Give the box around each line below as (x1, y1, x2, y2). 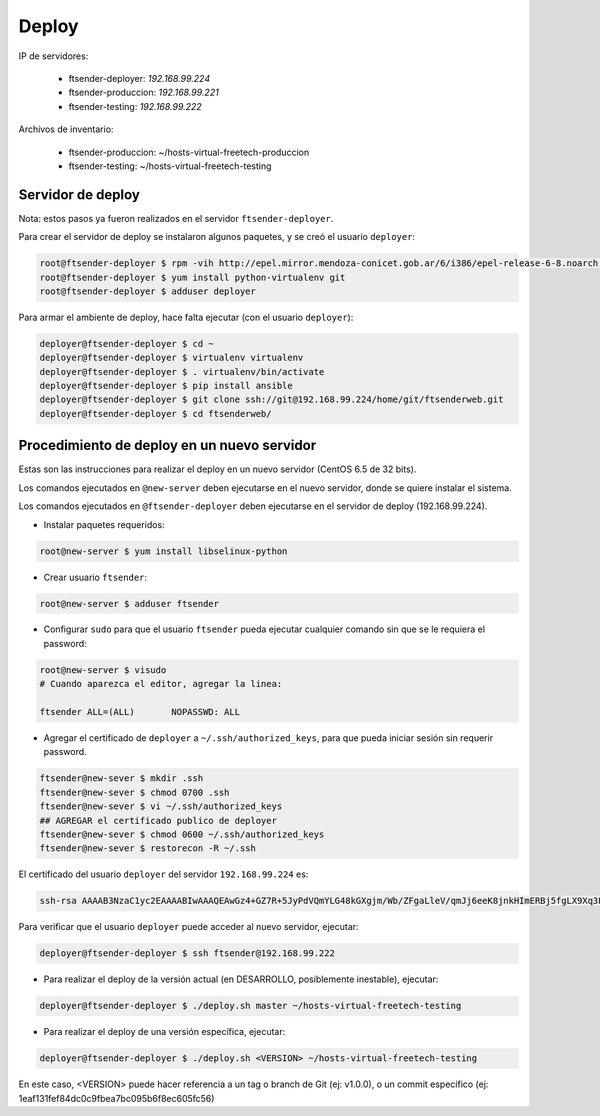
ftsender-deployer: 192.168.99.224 (68, 72, 210, 84)
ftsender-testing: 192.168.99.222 (68, 100, 202, 112)
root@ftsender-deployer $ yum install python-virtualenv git (39, 271, 346, 283)
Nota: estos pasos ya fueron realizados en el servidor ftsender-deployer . (18, 212, 334, 224)
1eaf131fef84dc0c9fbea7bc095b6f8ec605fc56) (18, 1092, 215, 1104)
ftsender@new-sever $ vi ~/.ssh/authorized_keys (39, 801, 283, 812)
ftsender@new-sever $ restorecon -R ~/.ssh (39, 843, 257, 854)
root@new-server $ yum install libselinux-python (39, 545, 288, 557)
